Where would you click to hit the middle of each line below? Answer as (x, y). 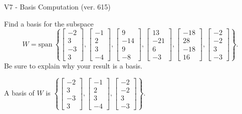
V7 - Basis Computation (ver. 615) (57, 6)
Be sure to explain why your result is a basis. (73, 65)
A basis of (19, 93)
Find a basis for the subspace (49, 23)
